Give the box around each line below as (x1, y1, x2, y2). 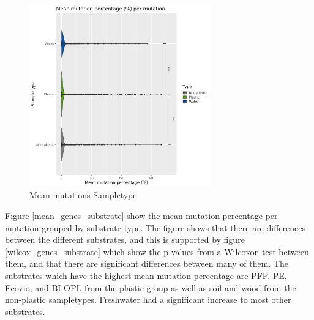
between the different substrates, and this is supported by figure (5, 233, 245, 246)
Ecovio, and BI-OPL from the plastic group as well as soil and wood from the (5, 281, 296, 294)
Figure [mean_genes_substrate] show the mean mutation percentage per (5, 209, 278, 221)
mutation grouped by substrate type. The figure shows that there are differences (5, 221, 305, 234)
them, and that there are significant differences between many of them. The (5, 257, 289, 270)
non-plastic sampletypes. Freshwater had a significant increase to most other (5, 293, 291, 306)
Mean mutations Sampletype (29, 188, 137, 201)
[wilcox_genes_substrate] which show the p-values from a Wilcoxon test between (5, 245, 309, 258)
